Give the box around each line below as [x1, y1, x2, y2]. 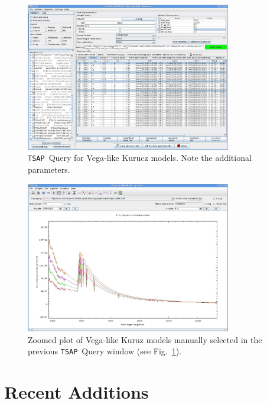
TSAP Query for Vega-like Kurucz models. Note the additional [28, 151, 252, 164]
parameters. [28, 163, 70, 176]
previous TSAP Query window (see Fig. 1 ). [28, 345, 182, 357]
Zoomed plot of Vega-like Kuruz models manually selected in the [28, 333, 262, 345]
